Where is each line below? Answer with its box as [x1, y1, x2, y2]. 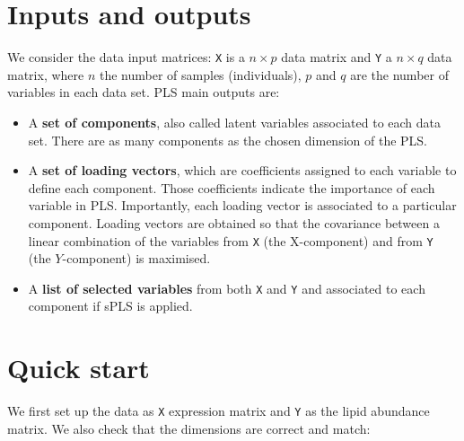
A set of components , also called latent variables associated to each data [28, 112, 442, 131]
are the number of [350, 65, 449, 84]
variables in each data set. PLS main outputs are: [7, 83, 280, 101]
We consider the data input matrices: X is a [7, 48, 245, 66]
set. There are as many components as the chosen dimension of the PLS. [28, 130, 428, 149]
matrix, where [7, 65, 84, 84]
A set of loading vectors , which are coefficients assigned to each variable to [28, 161, 457, 180]
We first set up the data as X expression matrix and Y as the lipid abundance [7, 401, 430, 420]
